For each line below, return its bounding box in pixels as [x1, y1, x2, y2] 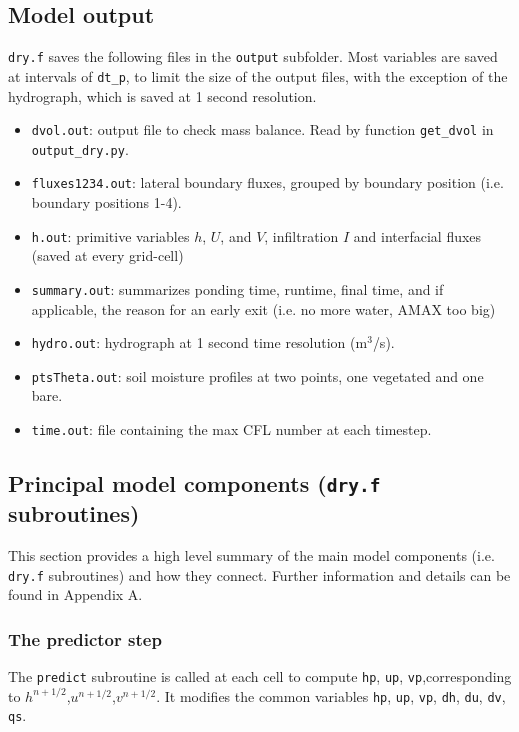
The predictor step [8, 626, 162, 651]
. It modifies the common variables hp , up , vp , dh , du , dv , [156, 685, 506, 706]
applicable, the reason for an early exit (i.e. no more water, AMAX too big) [31, 298, 496, 319]
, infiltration [264, 225, 339, 246]
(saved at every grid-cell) [31, 245, 184, 266]
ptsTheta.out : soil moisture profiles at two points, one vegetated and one [31, 365, 484, 386]
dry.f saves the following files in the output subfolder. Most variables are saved [8, 46, 498, 67]
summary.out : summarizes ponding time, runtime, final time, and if [31, 278, 444, 299]
